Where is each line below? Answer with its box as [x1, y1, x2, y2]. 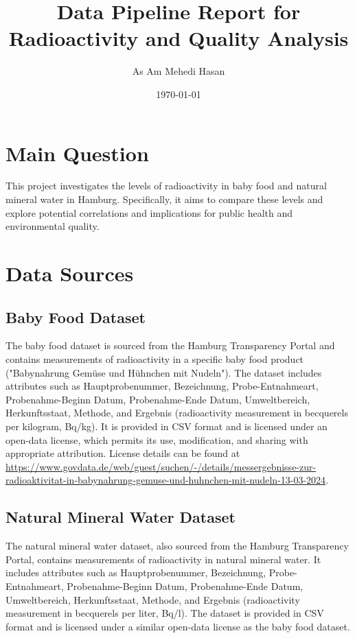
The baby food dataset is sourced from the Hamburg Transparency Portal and [5, 338, 335, 353]
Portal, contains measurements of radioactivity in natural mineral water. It [5, 552, 321, 566]
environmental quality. [5, 219, 100, 233]
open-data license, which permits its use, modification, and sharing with [5, 432, 308, 447]
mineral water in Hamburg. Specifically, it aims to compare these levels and [5, 192, 323, 206]
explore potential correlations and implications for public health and [5, 205, 293, 220]
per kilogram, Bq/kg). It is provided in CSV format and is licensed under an [5, 418, 328, 433]
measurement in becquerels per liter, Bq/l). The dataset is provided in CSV [5, 606, 324, 620]
